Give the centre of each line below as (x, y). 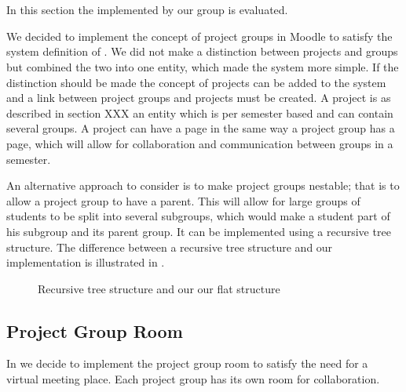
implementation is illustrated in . (86, 262)
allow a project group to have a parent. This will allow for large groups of (183, 200)
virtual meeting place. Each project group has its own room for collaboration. (193, 379)
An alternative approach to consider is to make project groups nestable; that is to (203, 185)
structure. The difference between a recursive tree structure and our (170, 247)
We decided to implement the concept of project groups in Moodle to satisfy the (199, 36)
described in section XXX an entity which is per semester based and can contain (200, 113)
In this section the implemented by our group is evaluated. (147, 10)
